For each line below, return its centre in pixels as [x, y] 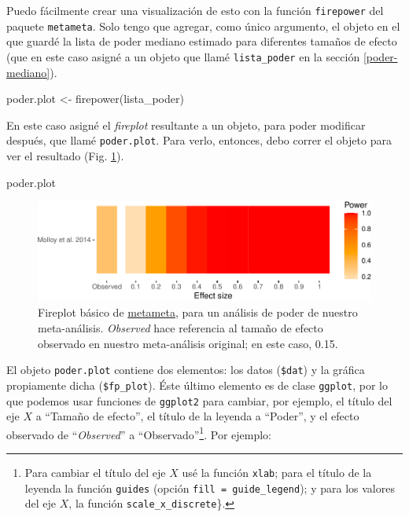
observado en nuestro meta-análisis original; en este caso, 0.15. [188, 343]
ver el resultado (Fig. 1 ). [65, 156]
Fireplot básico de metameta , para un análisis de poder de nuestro [198, 312]
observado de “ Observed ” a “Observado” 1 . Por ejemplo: [139, 433]
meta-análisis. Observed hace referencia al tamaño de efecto [181, 328]
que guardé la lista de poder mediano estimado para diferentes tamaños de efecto [202, 41]
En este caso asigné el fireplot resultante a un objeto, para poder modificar [186, 125]
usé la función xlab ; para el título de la [277, 473]
